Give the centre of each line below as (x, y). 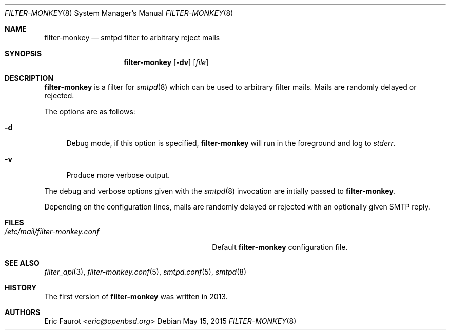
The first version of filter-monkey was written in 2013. (136, 296)
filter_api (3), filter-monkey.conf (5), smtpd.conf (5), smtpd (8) (145, 272)
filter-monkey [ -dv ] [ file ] (166, 62)
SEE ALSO (22, 263)
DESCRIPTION (29, 78)
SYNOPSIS (23, 54)
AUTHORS (23, 312)
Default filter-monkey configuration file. (280, 247)
